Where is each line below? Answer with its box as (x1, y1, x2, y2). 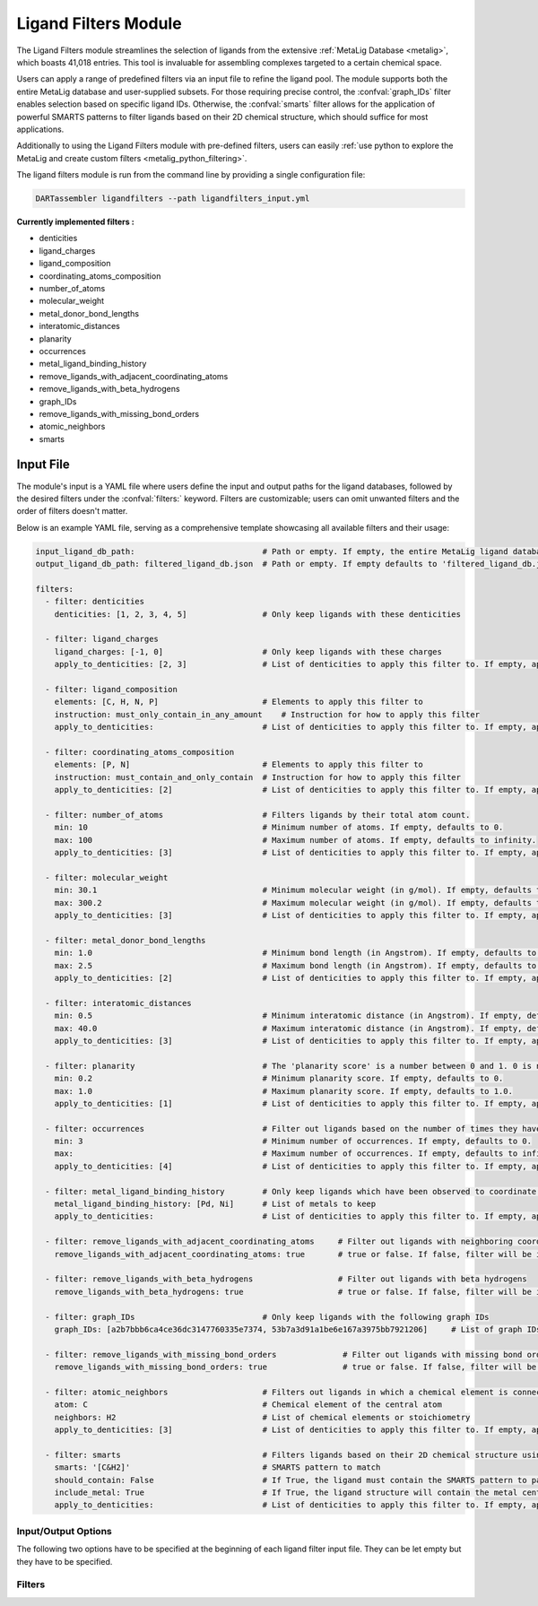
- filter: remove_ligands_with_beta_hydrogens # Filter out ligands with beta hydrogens (45, 1274, 528, 1284)
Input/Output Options (16, 1524, 112, 1537)
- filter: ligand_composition (45, 684, 178, 695)
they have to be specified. (16, 1556, 113, 1567)
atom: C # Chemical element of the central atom (54, 1400, 443, 1410)
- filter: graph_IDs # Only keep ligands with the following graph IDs (45, 1312, 490, 1322)
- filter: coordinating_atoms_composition (45, 747, 235, 757)
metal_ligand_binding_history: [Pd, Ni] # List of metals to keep (54, 1199, 377, 1210)
